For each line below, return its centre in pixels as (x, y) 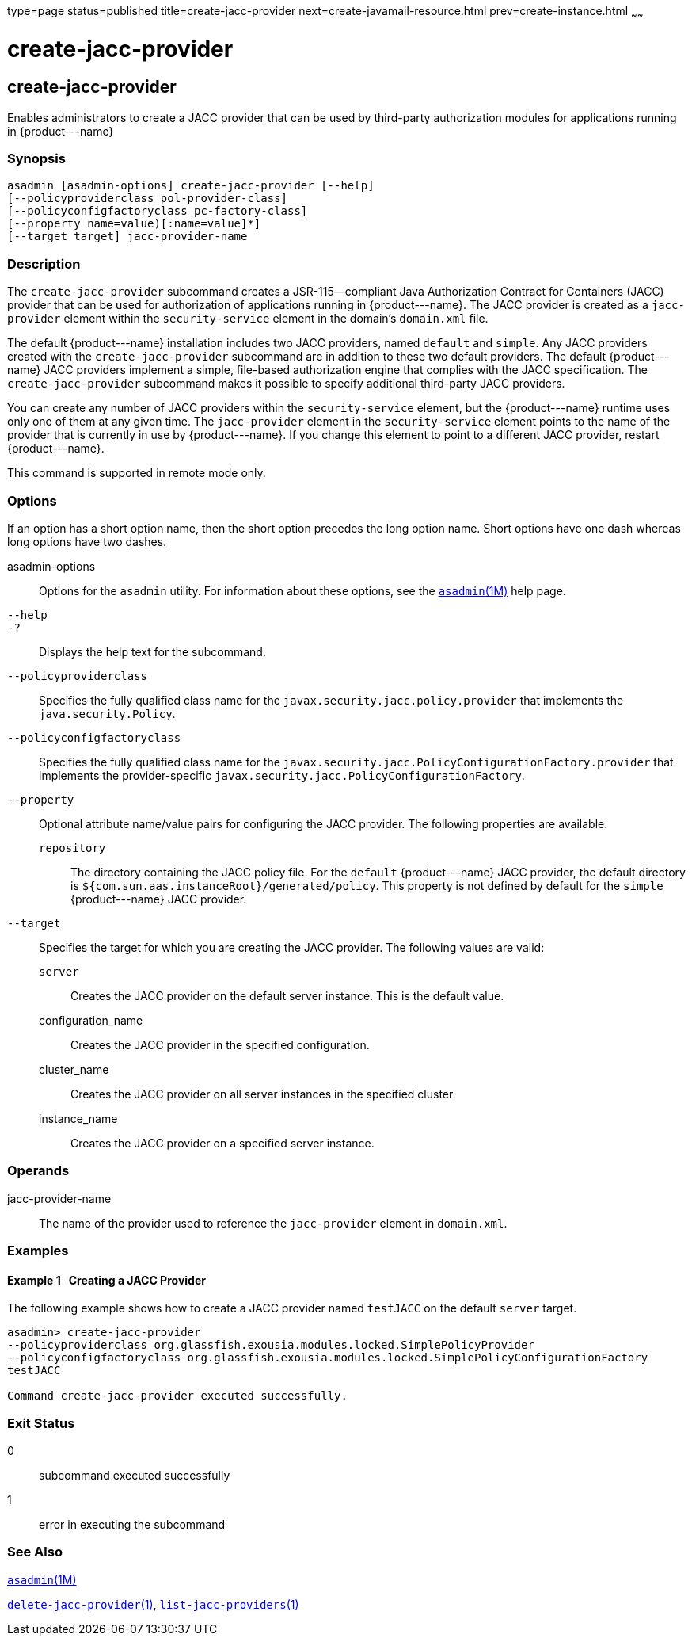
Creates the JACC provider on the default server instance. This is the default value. (287, 995)
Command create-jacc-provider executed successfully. (177, 1396)
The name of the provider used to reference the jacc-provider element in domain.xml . (273, 1223)
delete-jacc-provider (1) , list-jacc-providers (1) (153, 1604)
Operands (38, 1171)
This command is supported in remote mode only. (137, 473)
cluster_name (74, 1069)
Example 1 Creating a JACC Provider (106, 1280)
